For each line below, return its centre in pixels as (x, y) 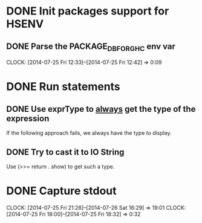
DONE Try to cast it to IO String (65, 152)
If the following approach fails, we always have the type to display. (89, 133)
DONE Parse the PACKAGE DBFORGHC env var (91, 47)
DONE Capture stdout (61, 191)
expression (28, 118)
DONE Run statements (64, 87)
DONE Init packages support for (88, 11)
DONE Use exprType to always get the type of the (101, 109)
